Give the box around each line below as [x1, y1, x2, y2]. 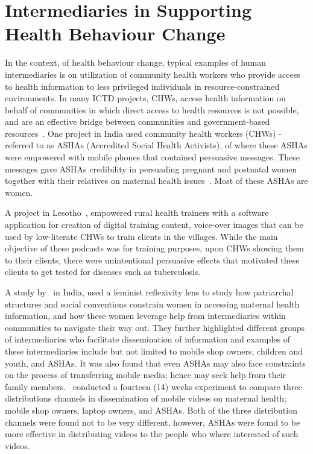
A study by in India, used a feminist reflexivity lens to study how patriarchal [5, 286, 294, 298]
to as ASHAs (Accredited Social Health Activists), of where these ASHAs [36, 139, 308, 151]
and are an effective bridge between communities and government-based [5, 115, 270, 128]
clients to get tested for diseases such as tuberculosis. [5, 265, 201, 278]
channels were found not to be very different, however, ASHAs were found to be [5, 415, 300, 428]
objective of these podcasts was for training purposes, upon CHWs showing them [5, 242, 304, 254]
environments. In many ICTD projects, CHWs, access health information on [5, 92, 286, 104]
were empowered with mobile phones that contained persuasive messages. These [5, 151, 300, 163]
